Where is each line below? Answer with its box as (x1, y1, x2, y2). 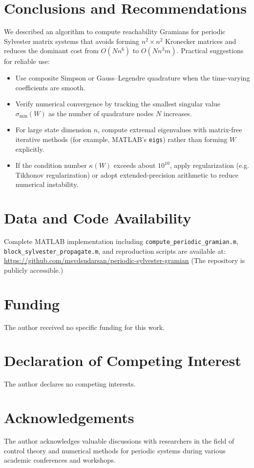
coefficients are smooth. (15, 82, 85, 92)
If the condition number (15, 160, 87, 170)
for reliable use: (4, 56, 50, 66)
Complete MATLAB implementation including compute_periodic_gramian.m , (4, 236, 238, 246)
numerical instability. (15, 179, 79, 189)
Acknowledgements (4, 407, 134, 427)
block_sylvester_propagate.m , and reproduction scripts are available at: (4, 245, 226, 256)
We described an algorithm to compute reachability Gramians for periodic (4, 26, 226, 37)
